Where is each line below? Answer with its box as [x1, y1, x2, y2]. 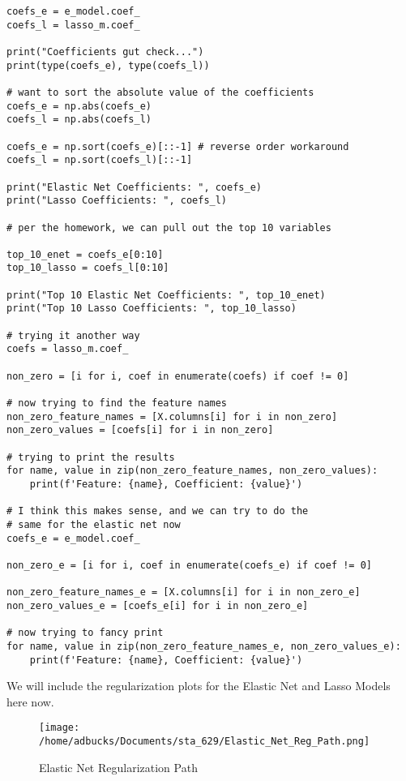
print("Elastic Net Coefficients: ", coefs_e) [6, 181, 262, 193]
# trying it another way [6, 329, 140, 341]
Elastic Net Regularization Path [39, 758, 198, 775]
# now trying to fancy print [6, 627, 164, 639]
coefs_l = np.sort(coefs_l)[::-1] [6, 154, 193, 166]
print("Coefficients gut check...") [6, 45, 204, 58]
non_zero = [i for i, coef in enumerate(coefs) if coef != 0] [6, 370, 349, 382]
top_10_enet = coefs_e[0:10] [6, 248, 164, 260]
